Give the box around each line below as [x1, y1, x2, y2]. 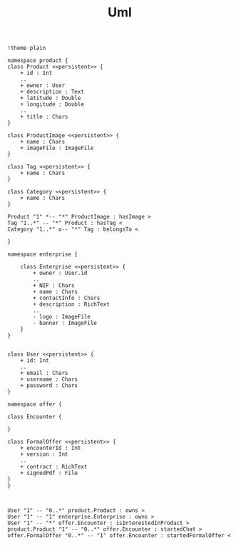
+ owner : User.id [33, 269, 88, 277]
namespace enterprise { [7, 251, 78, 258]
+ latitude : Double [20, 94, 81, 102]
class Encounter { [7, 414, 62, 421]
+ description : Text [20, 89, 84, 96]
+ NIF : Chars [33, 282, 75, 289]
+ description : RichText [33, 301, 110, 308]
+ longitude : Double [20, 101, 84, 108]
